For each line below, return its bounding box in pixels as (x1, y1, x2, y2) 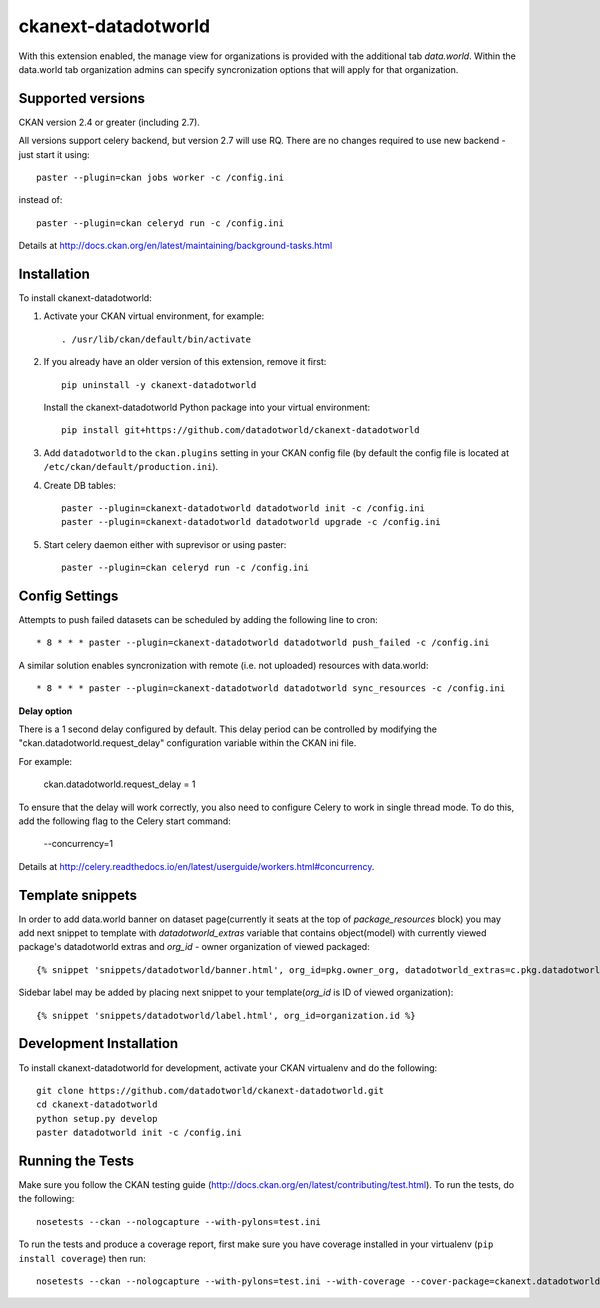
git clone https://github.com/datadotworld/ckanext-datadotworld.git (36, 1085, 385, 1096)
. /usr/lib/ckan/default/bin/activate (61, 333, 252, 345)
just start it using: (18, 148, 90, 160)
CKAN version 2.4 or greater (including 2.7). (18, 116, 200, 128)
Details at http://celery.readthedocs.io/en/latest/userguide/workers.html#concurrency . (18, 860, 375, 872)
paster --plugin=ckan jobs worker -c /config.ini (36, 172, 285, 184)
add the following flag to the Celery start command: (18, 815, 232, 827)
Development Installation (18, 1035, 179, 1052)
